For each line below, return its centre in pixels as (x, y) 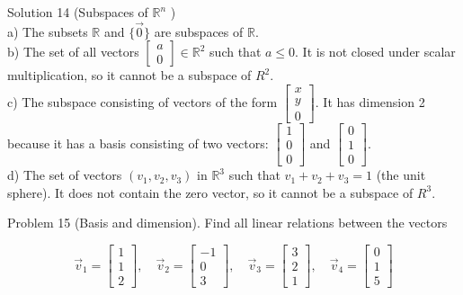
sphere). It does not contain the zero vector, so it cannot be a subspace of (210, 192)
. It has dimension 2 (370, 102)
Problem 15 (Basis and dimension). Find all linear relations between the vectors (227, 223)
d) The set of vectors (65, 175)
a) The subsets (48, 31)
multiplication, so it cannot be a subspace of (129, 75)
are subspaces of (199, 31)
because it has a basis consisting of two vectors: (138, 143)
